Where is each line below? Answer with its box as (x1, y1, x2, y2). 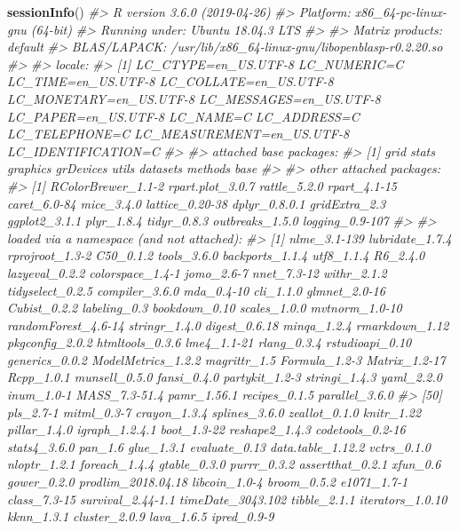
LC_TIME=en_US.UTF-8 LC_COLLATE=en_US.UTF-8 (7, 72, 334, 91)
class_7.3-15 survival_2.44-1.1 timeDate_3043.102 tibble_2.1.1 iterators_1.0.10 (7, 489, 447, 508)
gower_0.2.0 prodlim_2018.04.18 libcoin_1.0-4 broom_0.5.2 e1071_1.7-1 (7, 472, 408, 491)
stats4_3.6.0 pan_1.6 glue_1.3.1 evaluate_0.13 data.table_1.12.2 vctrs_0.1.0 (7, 437, 431, 456)
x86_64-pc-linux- (354, 3, 447, 20)
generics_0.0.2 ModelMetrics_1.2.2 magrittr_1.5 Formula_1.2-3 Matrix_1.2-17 (7, 350, 446, 369)
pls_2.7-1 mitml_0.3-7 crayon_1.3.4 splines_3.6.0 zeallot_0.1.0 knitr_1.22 (7, 402, 422, 421)
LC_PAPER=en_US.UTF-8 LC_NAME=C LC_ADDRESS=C (7, 107, 360, 125)
